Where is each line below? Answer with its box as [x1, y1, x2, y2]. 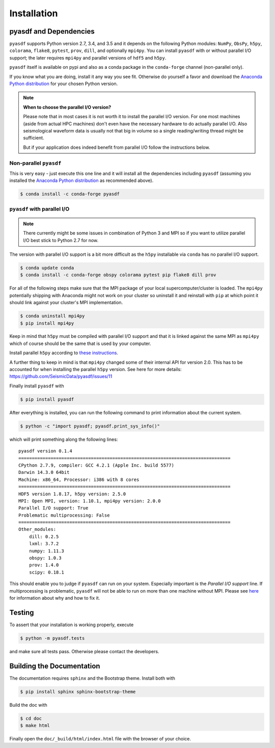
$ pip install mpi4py [20, 320, 74, 326]
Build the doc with [9, 702, 48, 708]
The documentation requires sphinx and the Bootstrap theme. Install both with [9, 675, 176, 681]
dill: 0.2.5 [29, 533, 59, 540]
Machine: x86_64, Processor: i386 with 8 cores [18, 476, 140, 483]
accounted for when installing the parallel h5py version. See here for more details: [9, 366, 182, 372]
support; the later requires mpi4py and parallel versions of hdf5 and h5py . [9, 55, 167, 61]
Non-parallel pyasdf [9, 159, 62, 167]
